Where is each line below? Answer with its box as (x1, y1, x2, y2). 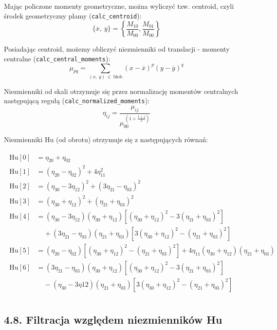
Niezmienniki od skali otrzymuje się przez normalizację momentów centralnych (4, 86, 238, 96)
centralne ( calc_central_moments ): (4, 53, 111, 63)
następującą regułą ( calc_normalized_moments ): (4, 95, 149, 106)
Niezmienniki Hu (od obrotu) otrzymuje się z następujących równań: (4, 134, 208, 144)
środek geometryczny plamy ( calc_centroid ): (4, 10, 142, 20)
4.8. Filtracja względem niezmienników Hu (4, 312, 222, 327)
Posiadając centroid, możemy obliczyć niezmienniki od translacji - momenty (4, 44, 230, 54)
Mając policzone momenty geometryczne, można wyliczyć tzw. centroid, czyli (4, 1, 234, 11)
